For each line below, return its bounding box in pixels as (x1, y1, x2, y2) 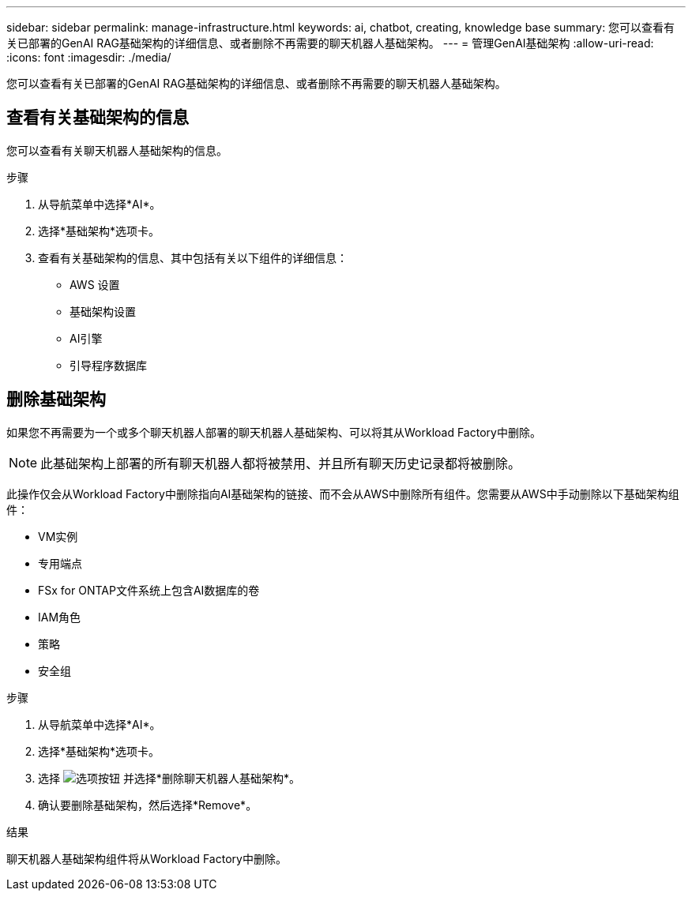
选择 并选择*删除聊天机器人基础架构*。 (38, 771, 300, 785)
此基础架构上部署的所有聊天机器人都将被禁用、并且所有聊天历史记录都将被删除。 (40, 455, 521, 471)
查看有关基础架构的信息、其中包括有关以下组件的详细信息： (38, 250, 348, 265)
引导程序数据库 (70, 358, 147, 372)
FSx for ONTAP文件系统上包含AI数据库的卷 (38, 583, 260, 597)
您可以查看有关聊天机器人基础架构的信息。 (6, 143, 228, 157)
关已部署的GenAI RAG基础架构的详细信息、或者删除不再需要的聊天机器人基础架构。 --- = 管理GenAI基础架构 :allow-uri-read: (6, 36, 654, 50)
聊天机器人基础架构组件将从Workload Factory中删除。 (6, 851, 287, 865)
